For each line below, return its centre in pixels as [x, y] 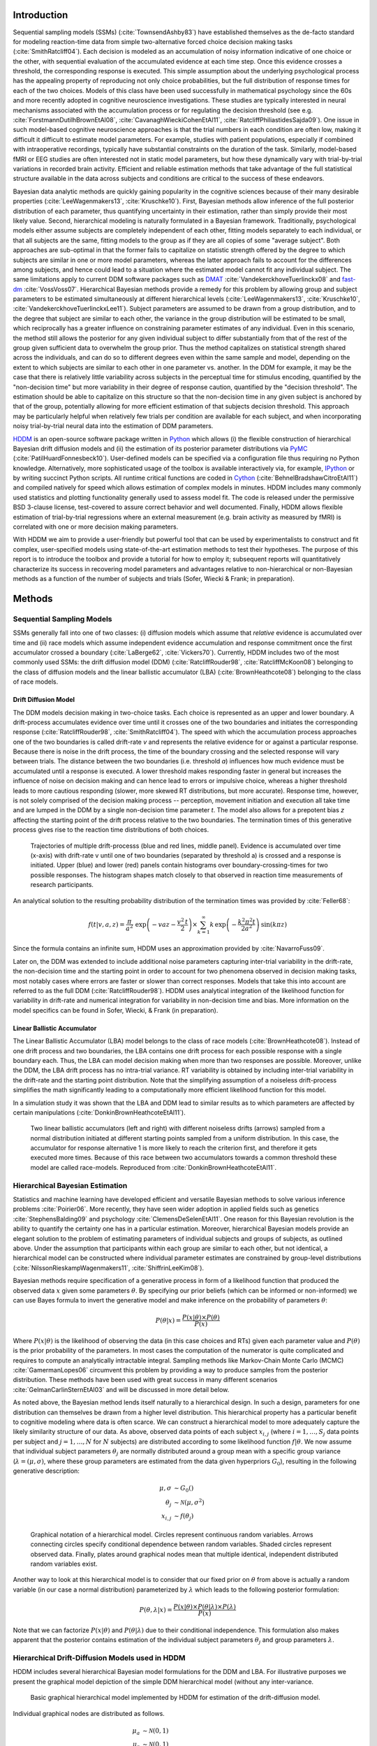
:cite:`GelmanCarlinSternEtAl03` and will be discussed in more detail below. [121, 1389]
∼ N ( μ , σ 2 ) [189, 1502]
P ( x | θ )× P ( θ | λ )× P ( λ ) [205, 1607]
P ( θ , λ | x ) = [156, 1609]
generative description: [46, 1471]
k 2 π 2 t [247, 921]
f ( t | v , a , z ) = [106, 924]
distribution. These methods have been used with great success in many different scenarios [145, 1380]
